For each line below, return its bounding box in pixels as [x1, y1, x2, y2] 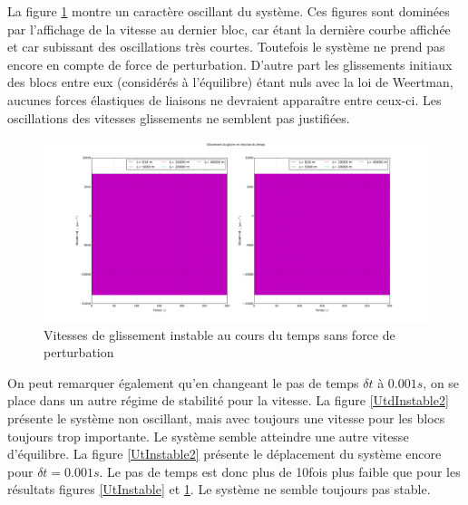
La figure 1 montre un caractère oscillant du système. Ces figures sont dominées [7, 2, 450, 20]
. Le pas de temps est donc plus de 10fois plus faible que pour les [99, 461, 461, 481]
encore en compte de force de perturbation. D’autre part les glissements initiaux [7, 54, 453, 73]
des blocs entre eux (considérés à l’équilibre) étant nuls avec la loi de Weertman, [7, 73, 453, 92]
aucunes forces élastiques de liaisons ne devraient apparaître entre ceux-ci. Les [7, 90, 442, 109]
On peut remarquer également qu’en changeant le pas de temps [7, 373, 359, 392]
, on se [423, 373, 460, 392]
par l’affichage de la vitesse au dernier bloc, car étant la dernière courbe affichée [7, 19, 451, 38]
